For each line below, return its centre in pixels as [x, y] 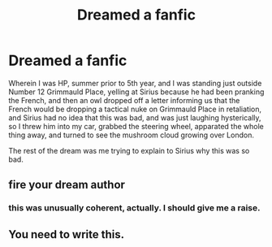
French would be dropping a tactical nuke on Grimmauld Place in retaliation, [135, 109]
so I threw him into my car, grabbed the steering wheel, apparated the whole [136, 126]
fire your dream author [67, 185]
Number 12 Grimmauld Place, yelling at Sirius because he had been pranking [136, 92]
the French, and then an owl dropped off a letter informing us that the [124, 100]
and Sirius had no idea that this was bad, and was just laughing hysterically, [135, 117]
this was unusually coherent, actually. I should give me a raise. [134, 208]
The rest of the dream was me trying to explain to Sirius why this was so [129, 150]
